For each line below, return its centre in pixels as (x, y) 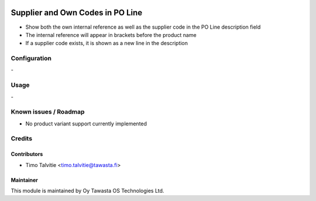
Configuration (31, 59)
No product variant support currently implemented (86, 124)
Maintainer (24, 180)
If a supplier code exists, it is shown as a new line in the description (107, 43)
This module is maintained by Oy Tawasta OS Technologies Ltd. (87, 191)
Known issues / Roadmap (48, 112)
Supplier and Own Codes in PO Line (77, 13)
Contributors (27, 154)
